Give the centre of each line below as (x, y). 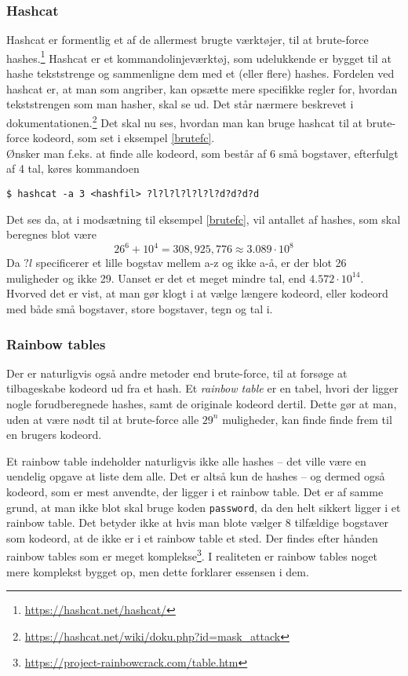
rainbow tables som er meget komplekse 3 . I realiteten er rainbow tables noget (192, 555)
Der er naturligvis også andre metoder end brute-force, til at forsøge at (177, 373)
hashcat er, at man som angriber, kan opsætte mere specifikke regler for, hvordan (202, 88)
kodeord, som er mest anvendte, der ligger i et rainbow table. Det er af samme (195, 491)
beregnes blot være (51, 234)
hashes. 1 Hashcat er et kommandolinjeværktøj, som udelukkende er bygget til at (199, 57)
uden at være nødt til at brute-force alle (103, 419)
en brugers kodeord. (54, 435)
